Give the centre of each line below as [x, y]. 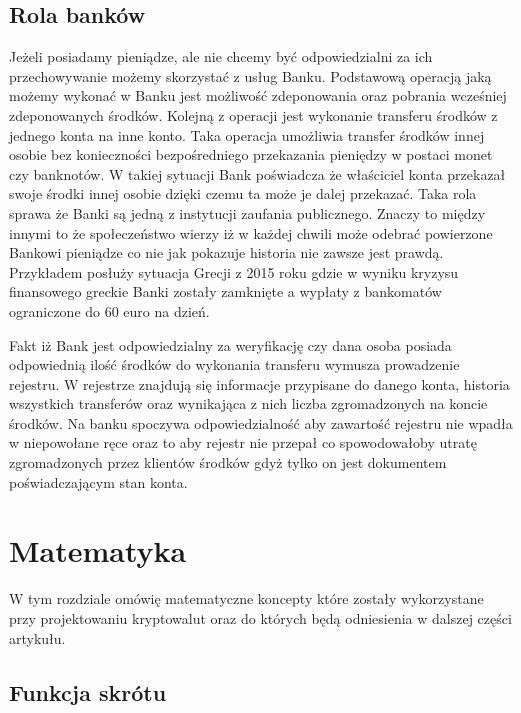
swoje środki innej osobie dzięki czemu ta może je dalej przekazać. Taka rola [243, 193]
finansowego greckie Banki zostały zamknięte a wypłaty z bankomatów [225, 291]
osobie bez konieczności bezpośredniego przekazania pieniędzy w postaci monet [251, 154]
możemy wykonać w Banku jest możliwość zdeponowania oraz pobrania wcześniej [258, 95]
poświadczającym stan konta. [98, 481]
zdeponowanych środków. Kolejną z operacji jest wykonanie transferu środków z [253, 114]
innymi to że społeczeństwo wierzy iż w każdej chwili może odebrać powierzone [251, 232]
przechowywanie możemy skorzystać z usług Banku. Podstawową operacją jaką [250, 75]
